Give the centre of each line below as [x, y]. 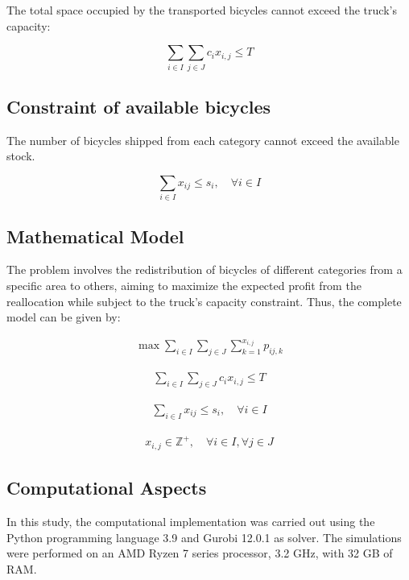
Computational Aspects [107, 488]
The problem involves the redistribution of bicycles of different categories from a [204, 269]
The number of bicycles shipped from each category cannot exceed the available [203, 140]
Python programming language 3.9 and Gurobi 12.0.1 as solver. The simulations [204, 537]
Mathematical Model [95, 236]
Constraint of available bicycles [139, 106]
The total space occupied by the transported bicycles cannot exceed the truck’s [202, 10]
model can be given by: [64, 317]
